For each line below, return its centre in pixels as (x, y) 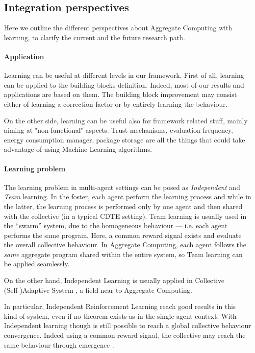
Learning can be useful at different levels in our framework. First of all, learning (124, 75)
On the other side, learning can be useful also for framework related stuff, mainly (126, 120)
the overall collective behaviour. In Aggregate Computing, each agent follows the (125, 245)
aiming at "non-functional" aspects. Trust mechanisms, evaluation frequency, (119, 130)
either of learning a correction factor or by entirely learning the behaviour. (116, 104)
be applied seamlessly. (37, 264)
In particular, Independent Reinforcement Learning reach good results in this (120, 306)
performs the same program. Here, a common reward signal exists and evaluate (123, 235)
